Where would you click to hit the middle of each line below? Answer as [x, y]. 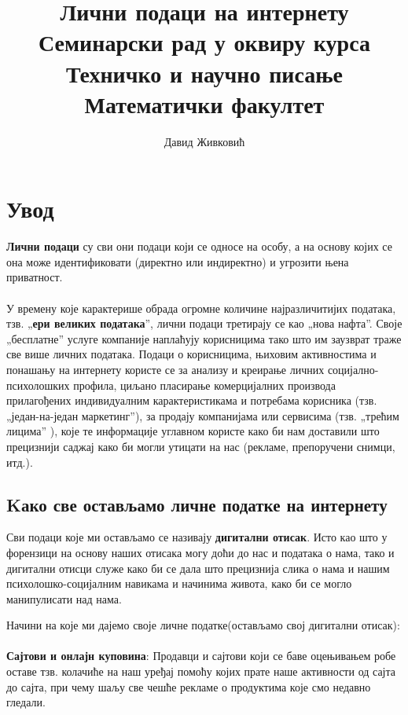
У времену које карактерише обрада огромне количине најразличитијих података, [201, 308]
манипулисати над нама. [64, 598]
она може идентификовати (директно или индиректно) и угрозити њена [178, 261]
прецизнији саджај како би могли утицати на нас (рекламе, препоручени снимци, [201, 446]
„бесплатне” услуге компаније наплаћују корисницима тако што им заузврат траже [204, 338]
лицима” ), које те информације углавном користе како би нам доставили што [193, 431]
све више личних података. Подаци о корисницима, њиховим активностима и [191, 354]
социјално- [353, 369]
